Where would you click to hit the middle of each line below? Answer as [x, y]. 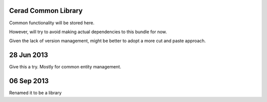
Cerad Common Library [46, 11]
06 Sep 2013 [29, 81]
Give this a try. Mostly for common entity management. [65, 67]
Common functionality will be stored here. [52, 23]
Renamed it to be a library [35, 93]
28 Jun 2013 [29, 55]
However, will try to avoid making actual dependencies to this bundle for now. [88, 32]
